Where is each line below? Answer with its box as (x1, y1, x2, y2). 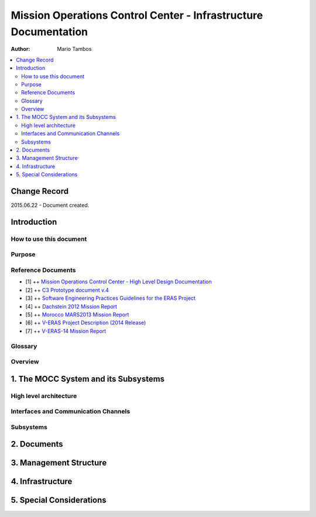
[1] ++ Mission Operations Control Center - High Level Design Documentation (25, 278, 212, 285)
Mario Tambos (57, 46, 92, 53)
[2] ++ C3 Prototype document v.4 (25, 286, 109, 293)
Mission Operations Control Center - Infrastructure (11, 9, 263, 22)
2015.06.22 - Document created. (11, 202, 90, 209)
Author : (11, 46, 30, 53)
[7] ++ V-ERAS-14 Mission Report (25, 327, 107, 334)
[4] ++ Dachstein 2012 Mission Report (25, 303, 117, 310)
